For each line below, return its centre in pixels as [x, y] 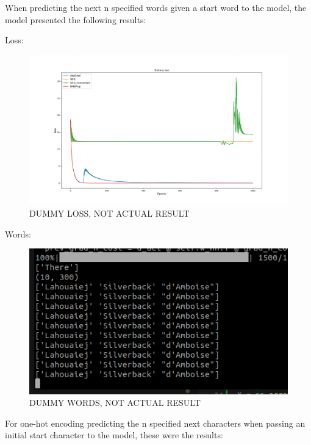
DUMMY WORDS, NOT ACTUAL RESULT [115, 403]
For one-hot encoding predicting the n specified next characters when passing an [155, 423]
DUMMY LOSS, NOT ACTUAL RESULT [109, 213]
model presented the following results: [76, 19]
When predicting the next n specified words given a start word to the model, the [156, 7]
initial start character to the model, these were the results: [114, 435]
